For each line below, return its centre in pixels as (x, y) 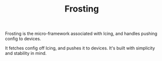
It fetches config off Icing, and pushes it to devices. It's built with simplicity (80, 48)
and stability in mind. (26, 53)
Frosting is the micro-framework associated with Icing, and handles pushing (81, 34)
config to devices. (23, 39)
